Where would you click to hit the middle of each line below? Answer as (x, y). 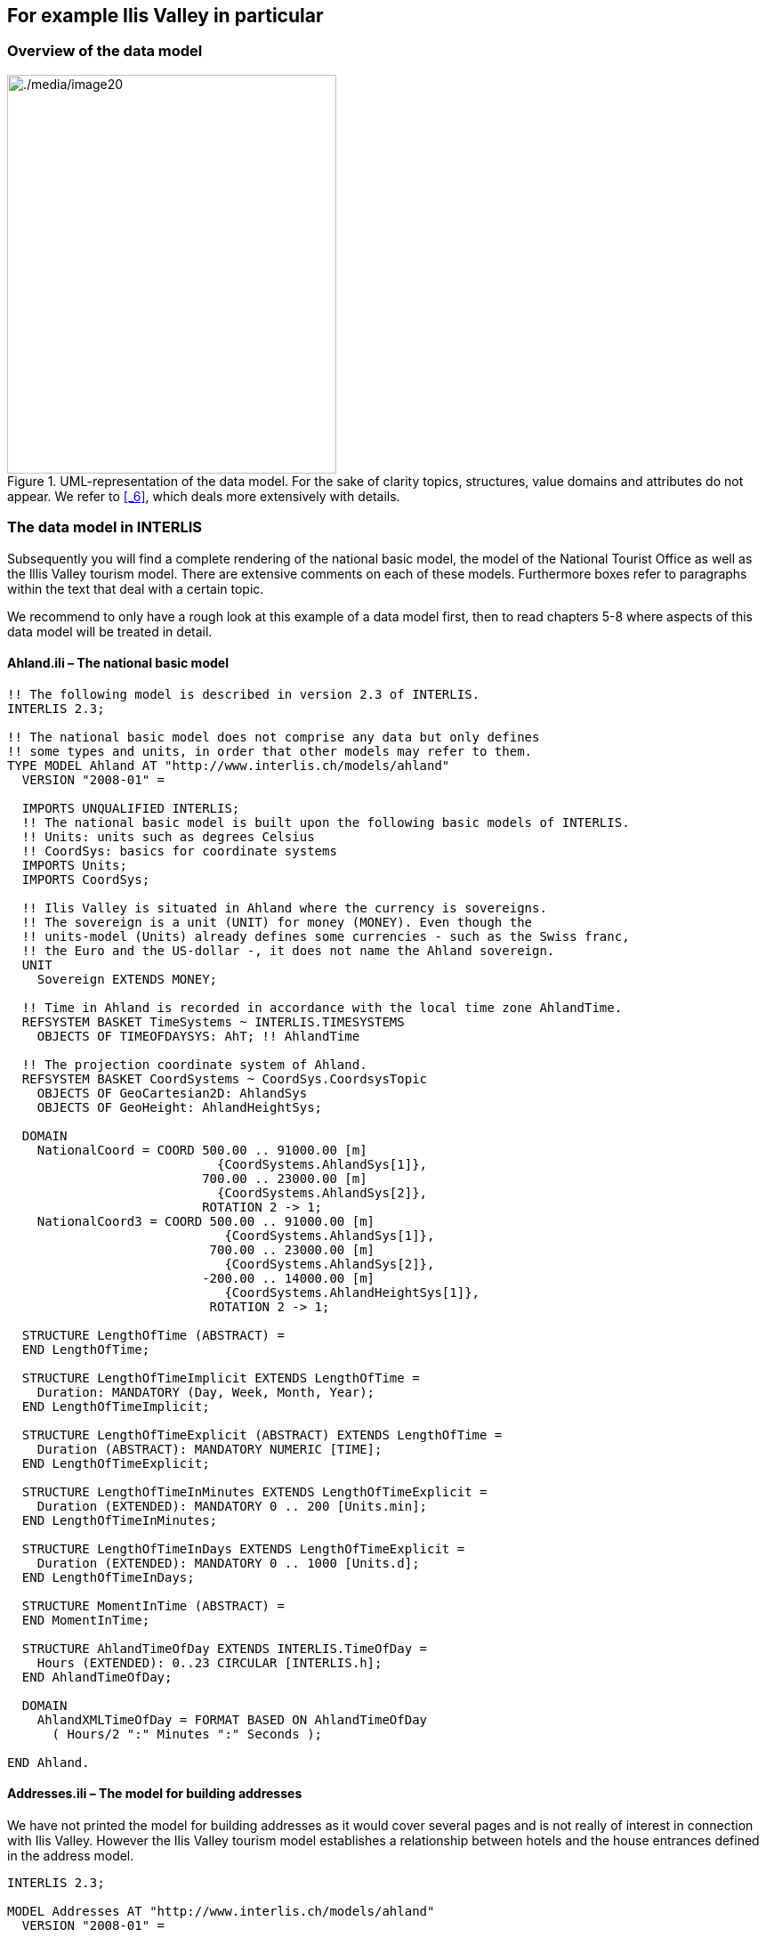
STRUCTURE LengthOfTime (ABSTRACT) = (153, 1335)
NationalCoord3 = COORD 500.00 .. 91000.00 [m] (206, 1221)
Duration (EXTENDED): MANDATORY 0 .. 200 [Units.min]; (232, 1506)
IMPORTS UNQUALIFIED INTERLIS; (131, 808)
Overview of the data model (105, 51)
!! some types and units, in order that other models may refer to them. (270, 751)
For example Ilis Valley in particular (165, 16)
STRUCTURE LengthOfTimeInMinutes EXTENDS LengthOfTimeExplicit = (254, 1491)
